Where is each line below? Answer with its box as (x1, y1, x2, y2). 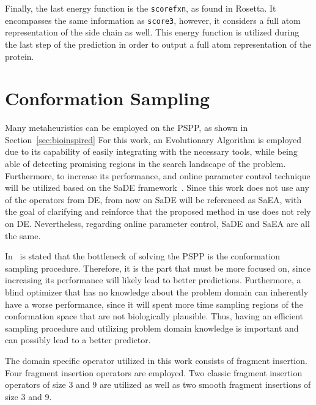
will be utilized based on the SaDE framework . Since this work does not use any (5, 181, 309, 194)
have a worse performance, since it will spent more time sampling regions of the (5, 297, 303, 310)
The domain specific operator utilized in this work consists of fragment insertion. (5, 354, 307, 366)
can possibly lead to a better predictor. (5, 333, 151, 346)
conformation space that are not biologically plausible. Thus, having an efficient (5, 310, 303, 322)
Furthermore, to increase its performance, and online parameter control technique (5, 169, 310, 182)
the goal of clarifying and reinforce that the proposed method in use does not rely (5, 205, 311, 218)
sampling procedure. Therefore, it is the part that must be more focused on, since (5, 261, 310, 274)
